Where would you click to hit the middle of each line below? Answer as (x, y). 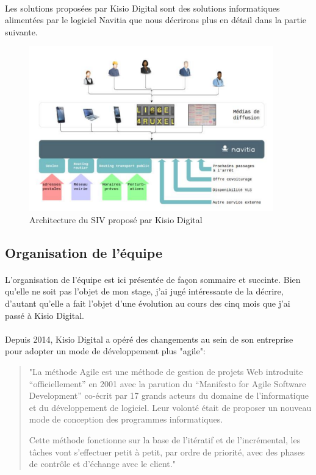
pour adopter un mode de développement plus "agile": (105, 351)
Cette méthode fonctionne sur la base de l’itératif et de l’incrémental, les (165, 439)
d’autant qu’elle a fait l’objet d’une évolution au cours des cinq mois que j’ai (148, 303)
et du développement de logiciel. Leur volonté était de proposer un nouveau (170, 407)
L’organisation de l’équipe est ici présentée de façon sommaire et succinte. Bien (153, 279)
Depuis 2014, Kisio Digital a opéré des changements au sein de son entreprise (149, 339)
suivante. (21, 31)
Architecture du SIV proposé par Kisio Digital (116, 219)
